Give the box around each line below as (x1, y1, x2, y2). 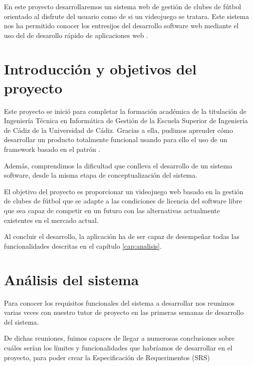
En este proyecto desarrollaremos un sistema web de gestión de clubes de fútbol (4, 1, 241, 11)
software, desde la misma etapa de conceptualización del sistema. (4, 170, 198, 180)
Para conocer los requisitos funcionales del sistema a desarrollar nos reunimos (4, 297, 235, 308)
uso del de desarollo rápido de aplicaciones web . (4, 30, 148, 40)
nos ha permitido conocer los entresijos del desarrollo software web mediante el (4, 20, 239, 31)
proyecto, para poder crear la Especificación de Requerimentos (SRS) (4, 352, 210, 362)
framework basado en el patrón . (4, 144, 101, 154)
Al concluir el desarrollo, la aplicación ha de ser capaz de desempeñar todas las (4, 231, 239, 241)
